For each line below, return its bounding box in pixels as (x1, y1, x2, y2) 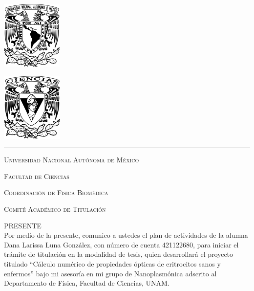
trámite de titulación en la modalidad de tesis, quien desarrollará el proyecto (4, 249, 233, 259)
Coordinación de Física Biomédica (4, 187, 108, 198)
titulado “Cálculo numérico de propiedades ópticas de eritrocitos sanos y (4, 258, 221, 269)
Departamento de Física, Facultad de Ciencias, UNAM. (4, 278, 169, 288)
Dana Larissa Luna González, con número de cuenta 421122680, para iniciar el (4, 239, 239, 249)
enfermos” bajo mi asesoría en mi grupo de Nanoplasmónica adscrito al (4, 268, 217, 278)
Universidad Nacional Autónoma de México (4, 155, 139, 165)
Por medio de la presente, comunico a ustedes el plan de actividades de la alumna (4, 230, 248, 240)
